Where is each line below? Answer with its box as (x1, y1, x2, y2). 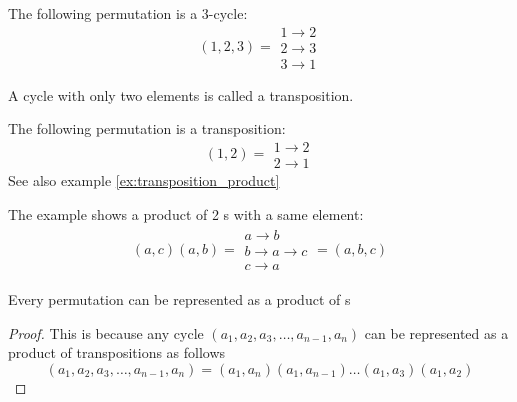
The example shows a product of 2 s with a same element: (8, 203, 364, 224)
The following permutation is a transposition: (8, 118, 286, 139)
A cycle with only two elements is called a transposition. (8, 84, 354, 105)
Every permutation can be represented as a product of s (8, 289, 351, 310)
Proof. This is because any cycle (8, 322, 204, 343)
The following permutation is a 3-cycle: (8, 3, 248, 23)
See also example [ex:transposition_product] (8, 169, 280, 190)
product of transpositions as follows (8, 342, 226, 363)
